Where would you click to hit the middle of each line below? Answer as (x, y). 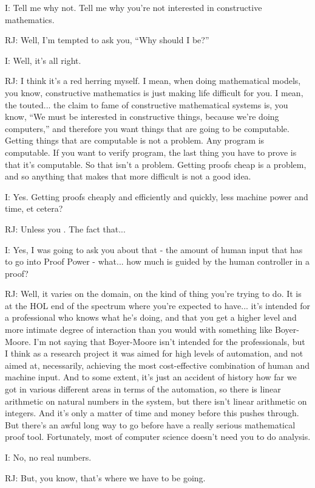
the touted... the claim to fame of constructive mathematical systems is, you (147, 104)
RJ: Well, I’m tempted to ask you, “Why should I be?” (107, 40)
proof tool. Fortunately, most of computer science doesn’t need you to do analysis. (158, 437)
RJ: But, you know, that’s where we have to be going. (105, 477)
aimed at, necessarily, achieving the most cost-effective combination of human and (157, 365)
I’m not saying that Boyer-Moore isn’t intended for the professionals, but (169, 341)
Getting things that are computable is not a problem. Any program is (135, 140)
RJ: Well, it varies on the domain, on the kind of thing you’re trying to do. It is (153, 294)
